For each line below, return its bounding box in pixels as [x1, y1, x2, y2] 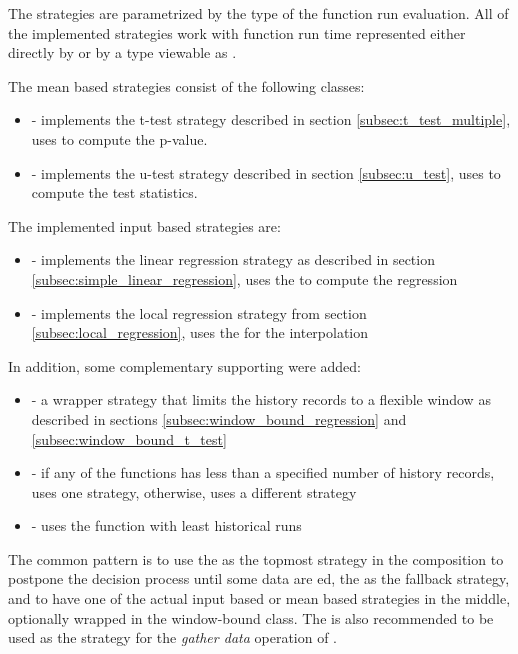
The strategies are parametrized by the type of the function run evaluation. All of [8, 3, 509, 23]
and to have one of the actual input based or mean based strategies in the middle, [8, 588, 511, 609]
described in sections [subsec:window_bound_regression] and [31, 408, 407, 429]
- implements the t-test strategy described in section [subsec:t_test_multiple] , [31, 109, 511, 130]
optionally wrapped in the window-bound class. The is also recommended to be [8, 607, 494, 628]
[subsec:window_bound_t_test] [31, 428, 227, 449]
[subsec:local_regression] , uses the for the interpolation [31, 322, 369, 343]
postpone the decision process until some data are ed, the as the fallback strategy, [8, 568, 510, 589]
